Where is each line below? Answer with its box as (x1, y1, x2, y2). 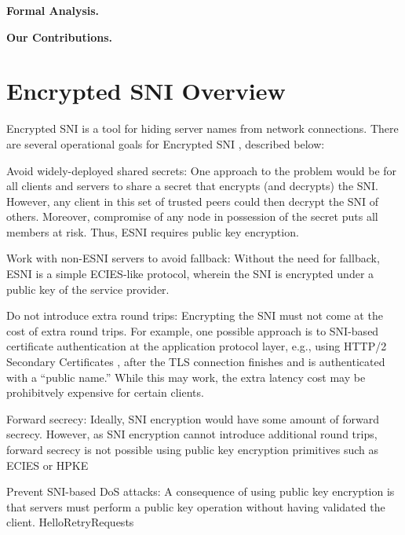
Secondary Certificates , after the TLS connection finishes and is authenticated (6, 354, 385, 370)
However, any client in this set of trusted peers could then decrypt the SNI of (6, 192, 379, 209)
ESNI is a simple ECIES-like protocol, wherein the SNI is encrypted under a (6, 266, 374, 282)
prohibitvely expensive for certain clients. (6, 384, 204, 401)
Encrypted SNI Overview (6, 75, 286, 107)
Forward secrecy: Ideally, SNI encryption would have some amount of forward (6, 410, 380, 427)
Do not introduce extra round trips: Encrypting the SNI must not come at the (6, 307, 383, 324)
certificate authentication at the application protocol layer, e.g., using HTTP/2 (6, 338, 387, 354)
